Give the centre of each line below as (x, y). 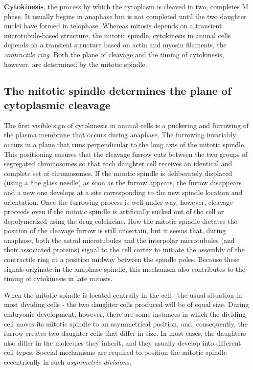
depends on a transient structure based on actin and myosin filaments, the (115, 45)
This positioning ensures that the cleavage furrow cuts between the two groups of (126, 154)
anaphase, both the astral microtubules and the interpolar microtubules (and (119, 240)
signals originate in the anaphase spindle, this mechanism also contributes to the (125, 269)
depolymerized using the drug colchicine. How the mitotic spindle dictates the (121, 221)
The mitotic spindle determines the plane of (118, 90)
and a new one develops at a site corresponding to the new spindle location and (123, 192)
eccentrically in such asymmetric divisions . (68, 362)
